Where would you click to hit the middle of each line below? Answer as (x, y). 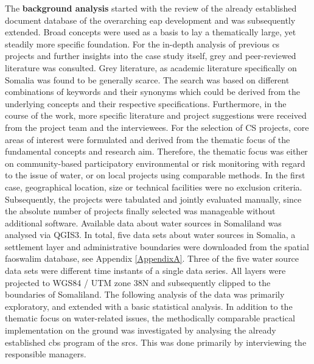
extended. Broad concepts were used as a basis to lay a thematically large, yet (151, 32)
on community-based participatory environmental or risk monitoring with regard (155, 163)
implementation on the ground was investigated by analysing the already (141, 330)
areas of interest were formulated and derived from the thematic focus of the (148, 139)
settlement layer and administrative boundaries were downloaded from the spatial (157, 246)
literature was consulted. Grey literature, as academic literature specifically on (151, 67)
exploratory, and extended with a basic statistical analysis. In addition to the (149, 306)
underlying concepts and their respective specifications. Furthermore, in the (146, 103)
